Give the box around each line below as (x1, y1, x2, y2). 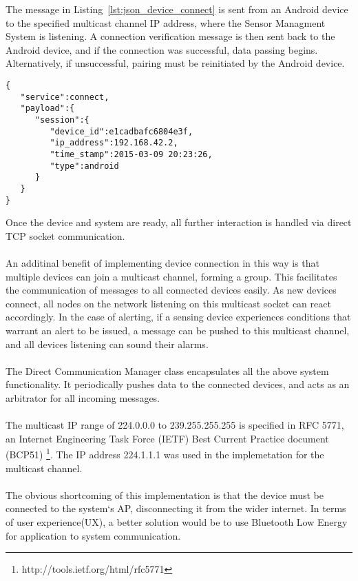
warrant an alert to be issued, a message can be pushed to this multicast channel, (6, 323, 350, 337)
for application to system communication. (6, 528, 181, 542)
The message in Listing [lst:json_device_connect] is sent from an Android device (6, 2, 348, 16)
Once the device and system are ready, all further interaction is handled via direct (6, 215, 352, 230)
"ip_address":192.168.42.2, (50, 138, 178, 148)
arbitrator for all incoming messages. (6, 390, 160, 405)
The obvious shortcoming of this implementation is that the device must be (6, 487, 324, 502)
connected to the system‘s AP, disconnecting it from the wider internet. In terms (6, 501, 346, 516)
